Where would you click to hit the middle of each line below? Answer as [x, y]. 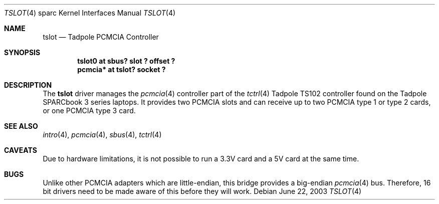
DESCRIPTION [28, 85]
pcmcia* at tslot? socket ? [122, 69]
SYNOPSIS [22, 52]
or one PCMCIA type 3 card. [89, 111]
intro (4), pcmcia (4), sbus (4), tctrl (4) [102, 135]
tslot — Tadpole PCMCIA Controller [101, 37]
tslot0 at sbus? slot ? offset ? [126, 61]
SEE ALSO [21, 126]
